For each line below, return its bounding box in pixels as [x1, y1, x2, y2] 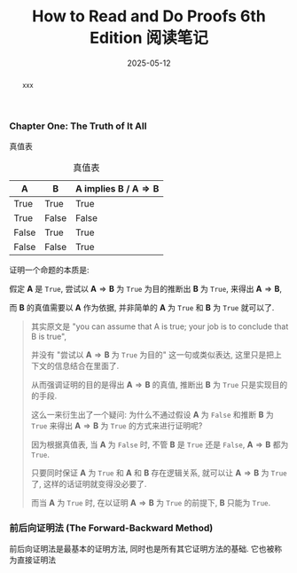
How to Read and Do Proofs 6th [32, 6, 266, 27]
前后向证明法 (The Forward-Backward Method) [9, 522, 214, 534]
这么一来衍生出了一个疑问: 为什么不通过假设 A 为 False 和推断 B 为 [30, 410, 274, 420]
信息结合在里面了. [54, 361, 120, 372]
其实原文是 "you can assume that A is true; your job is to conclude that [30, 321, 289, 332]
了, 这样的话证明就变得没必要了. [30, 479, 147, 490]
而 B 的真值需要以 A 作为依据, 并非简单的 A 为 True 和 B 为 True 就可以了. [9, 302, 275, 313]
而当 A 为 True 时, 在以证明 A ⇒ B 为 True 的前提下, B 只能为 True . [30, 498, 271, 508]
